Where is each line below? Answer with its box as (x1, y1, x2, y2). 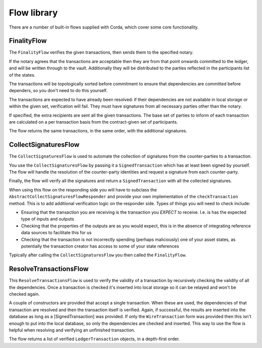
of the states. (9, 72, 36, 78)
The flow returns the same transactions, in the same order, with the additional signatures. (9, 128, 187, 134)
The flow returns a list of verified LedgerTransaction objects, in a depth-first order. (9, 336, 180, 342)
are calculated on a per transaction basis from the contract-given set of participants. (9, 119, 178, 125)
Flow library (9, 7, 58, 18)
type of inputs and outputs (21, 216, 74, 222)
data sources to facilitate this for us (21, 230, 92, 236)
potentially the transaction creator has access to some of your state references (21, 243, 180, 249)
